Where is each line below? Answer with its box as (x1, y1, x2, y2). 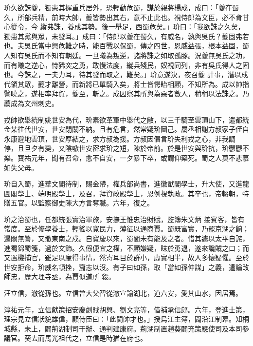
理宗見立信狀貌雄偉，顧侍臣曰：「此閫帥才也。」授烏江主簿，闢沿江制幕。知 (4, 314, 242, 324)
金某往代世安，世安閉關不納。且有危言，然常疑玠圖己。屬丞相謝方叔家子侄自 (4, 124, 249, 134)
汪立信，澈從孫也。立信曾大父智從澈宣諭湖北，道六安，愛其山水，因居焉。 (4, 288, 242, 298)
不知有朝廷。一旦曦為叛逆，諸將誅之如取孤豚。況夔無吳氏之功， (44, 50, 249, 60)
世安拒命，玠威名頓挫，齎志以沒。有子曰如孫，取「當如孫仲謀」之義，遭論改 (4, 262, 249, 272)
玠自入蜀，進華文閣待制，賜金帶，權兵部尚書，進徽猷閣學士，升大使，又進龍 (4, 179, 249, 189)
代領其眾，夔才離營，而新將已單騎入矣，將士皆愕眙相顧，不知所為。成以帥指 (4, 79, 249, 89)
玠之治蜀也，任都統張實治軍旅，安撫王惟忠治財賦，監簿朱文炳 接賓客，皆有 (4, 214, 245, 224)
